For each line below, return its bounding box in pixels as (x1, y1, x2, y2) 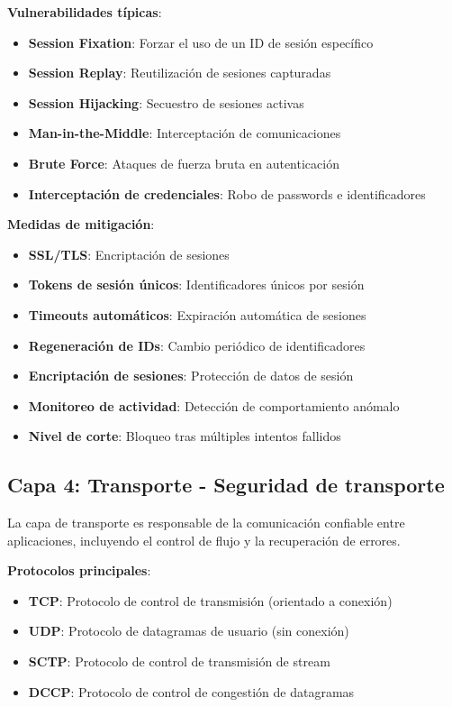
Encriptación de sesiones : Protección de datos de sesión (28, 366, 354, 385)
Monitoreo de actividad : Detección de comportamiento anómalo (28, 396, 400, 415)
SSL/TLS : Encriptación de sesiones (28, 244, 230, 263)
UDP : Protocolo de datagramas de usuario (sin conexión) (28, 621, 349, 640)
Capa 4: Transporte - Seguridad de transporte (7, 471, 445, 499)
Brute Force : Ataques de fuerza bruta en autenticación (28, 153, 339, 172)
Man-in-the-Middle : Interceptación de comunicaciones (28, 124, 341, 142)
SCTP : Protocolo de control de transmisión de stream (28, 652, 330, 671)
